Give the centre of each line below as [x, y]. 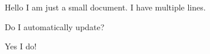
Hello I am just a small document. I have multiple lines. [105, 7]
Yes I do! [21, 46]
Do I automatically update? [55, 26]
